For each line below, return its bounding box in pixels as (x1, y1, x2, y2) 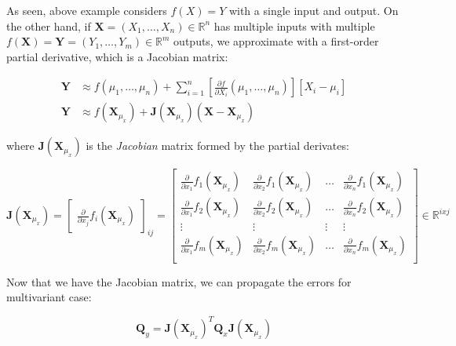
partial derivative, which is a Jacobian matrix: (6, 48, 228, 64)
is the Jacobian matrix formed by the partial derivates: (86, 137, 349, 154)
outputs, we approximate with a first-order (173, 33, 379, 49)
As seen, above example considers (6, 2, 167, 18)
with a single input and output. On (228, 2, 399, 18)
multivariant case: (6, 289, 92, 305)
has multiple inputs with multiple (213, 17, 375, 34)
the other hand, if (6, 17, 91, 34)
